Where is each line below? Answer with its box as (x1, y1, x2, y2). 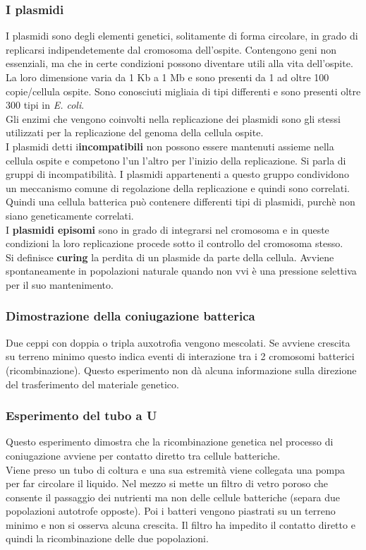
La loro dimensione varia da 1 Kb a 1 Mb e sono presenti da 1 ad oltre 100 (6, 70, 329, 84)
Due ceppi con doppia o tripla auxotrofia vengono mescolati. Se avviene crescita (6, 335, 350, 349)
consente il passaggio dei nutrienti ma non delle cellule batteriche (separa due (6, 489, 341, 504)
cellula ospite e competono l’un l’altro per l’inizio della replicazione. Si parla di (6, 153, 346, 167)
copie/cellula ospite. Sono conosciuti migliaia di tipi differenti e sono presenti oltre (6, 83, 361, 98)
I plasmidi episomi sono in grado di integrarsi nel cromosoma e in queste (6, 222, 329, 237)
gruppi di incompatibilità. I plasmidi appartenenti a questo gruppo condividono (6, 167, 349, 181)
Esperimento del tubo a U (6, 407, 157, 424)
